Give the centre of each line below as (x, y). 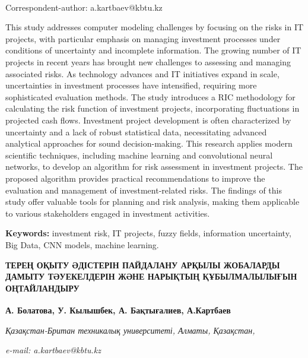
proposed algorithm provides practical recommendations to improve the (135, 178)
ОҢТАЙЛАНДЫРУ (42, 288)
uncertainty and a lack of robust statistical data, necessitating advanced (136, 132)
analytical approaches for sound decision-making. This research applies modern (149, 143)
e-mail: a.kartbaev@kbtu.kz (53, 350)
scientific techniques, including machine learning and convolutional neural (139, 155)
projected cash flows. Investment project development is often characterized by (148, 120)
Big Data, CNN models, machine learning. (82, 244)
